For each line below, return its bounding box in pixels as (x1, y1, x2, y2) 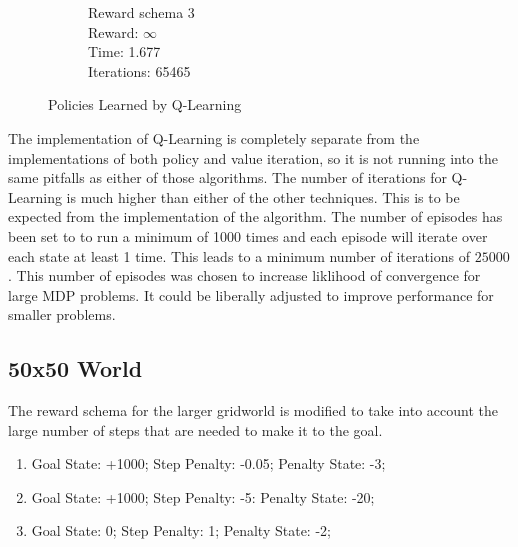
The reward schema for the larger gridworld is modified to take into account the (8, 400, 499, 421)
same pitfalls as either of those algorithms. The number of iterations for (8, 167, 447, 188)
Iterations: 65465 (88, 60, 191, 81)
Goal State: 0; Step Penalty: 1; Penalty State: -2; (31, 520, 331, 541)
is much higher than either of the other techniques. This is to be (66, 186, 460, 207)
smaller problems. (8, 304, 116, 325)
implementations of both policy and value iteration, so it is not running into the (8, 147, 498, 168)
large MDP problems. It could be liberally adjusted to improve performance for (8, 284, 494, 305)
